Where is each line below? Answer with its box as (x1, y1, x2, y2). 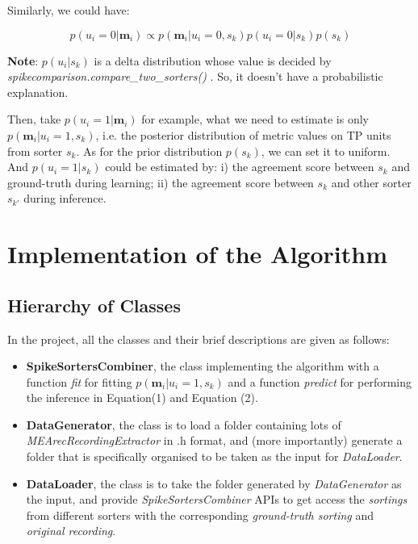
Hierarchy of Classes (7, 292, 181, 317)
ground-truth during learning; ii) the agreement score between (7, 174, 314, 190)
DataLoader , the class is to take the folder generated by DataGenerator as (26, 475, 402, 492)
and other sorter (331, 174, 412, 190)
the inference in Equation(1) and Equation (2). (26, 389, 258, 406)
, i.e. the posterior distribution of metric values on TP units (95, 126, 391, 143)
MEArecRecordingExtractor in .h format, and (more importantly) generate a (26, 432, 403, 449)
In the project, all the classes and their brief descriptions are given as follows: (7, 330, 390, 347)
